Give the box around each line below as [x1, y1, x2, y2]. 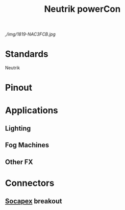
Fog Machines [5, 141, 50, 149]
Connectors [5, 177, 55, 188]
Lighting [5, 124, 31, 133]
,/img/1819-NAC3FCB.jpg [5, 31, 56, 37]
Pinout [5, 82, 33, 93]
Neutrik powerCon [44, 3, 121, 15]
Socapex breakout [5, 197, 62, 206]
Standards [5, 48, 49, 60]
